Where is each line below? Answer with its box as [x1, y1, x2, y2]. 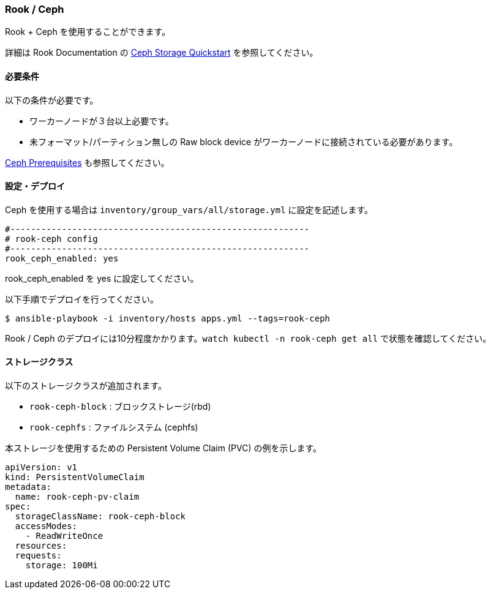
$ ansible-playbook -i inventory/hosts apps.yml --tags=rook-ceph [5, 313, 331, 323]
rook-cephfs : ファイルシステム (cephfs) [29, 422, 198, 433]
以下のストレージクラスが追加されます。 [5, 380, 167, 391]
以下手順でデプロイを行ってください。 [5, 293, 159, 304]
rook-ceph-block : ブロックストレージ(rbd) [29, 401, 211, 412]
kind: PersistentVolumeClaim [5, 472, 144, 483]
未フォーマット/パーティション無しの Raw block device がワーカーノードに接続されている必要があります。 [29, 136, 458, 147]
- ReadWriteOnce [25, 531, 103, 541]
